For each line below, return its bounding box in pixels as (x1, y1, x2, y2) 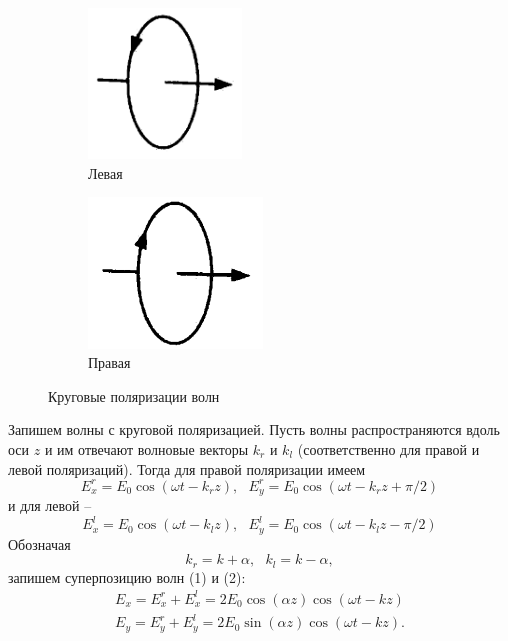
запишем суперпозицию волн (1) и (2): (8, 566, 246, 587)
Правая (88, 352, 131, 373)
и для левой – (8, 495, 92, 516)
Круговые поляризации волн (48, 385, 220, 406)
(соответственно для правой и (297, 438, 480, 459)
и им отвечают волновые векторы (44, 438, 249, 459)
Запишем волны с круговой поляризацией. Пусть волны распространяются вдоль (8, 419, 500, 440)
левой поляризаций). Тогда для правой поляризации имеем (8, 458, 366, 479)
